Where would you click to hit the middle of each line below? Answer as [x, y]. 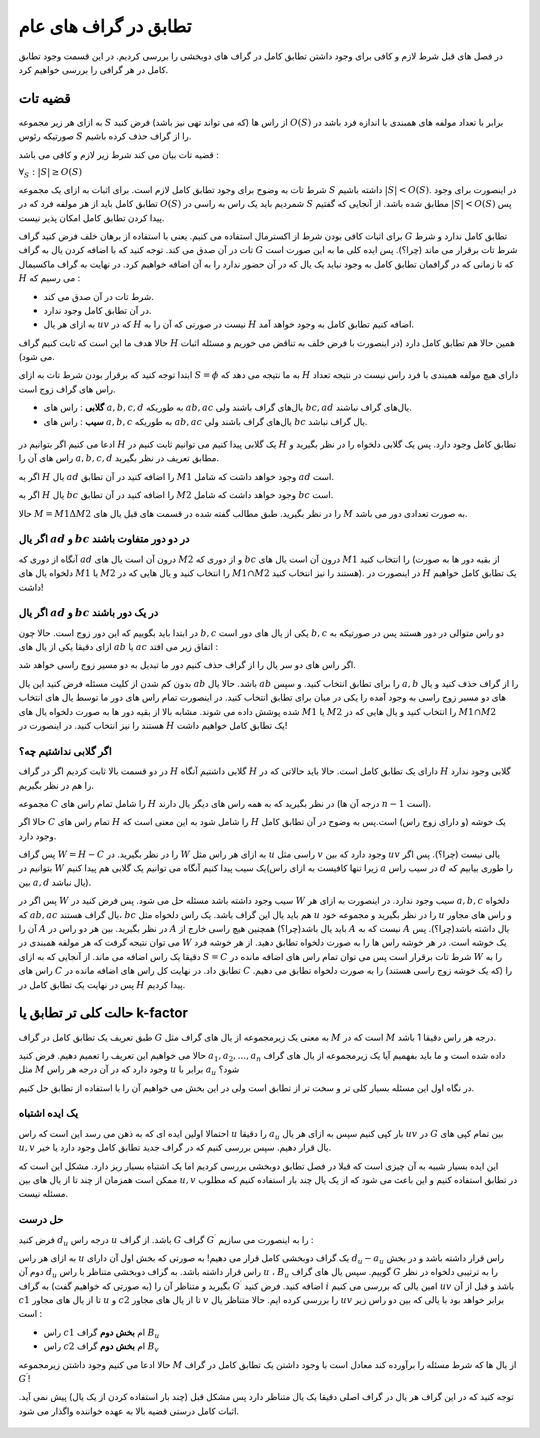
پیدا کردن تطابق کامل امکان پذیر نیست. [91, 217]
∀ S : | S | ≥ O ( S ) [50, 173]
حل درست [41, 1220]
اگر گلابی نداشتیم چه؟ [65, 751]
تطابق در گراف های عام [105, 26]
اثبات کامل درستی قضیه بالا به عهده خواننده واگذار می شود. [129, 1411]
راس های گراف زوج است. [67, 389]
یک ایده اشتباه [48, 1113]
